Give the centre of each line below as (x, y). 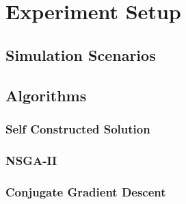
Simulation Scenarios (81, 54)
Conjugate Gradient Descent (86, 191)
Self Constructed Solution (78, 128)
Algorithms (46, 95)
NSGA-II (31, 160)
